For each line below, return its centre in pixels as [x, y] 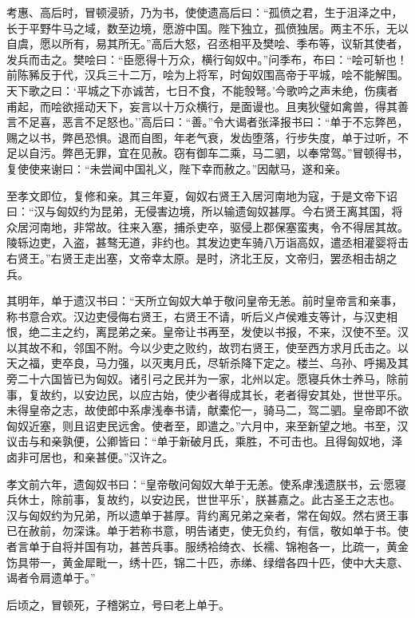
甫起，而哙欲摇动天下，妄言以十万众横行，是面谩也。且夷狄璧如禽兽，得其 [202, 106]
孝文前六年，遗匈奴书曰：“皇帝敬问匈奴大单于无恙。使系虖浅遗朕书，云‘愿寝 [206, 483]
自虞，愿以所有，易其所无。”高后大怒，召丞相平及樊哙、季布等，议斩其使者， [207, 44]
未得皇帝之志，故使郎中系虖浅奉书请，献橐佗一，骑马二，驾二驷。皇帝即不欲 [207, 410]
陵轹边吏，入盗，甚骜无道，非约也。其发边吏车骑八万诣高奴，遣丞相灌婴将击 [207, 242]
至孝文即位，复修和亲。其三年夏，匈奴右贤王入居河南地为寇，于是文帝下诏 [202, 195]
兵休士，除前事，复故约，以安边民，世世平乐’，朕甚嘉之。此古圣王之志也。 [204, 499]
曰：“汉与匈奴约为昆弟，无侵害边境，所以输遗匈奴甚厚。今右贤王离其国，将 [205, 211]
